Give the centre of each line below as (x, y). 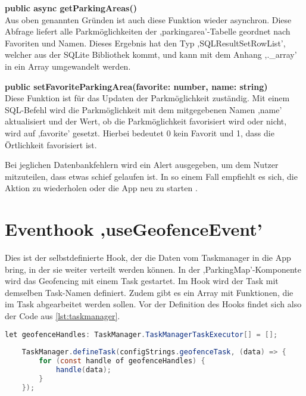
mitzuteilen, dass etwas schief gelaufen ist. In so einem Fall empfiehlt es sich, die (151, 176)
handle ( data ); (83, 370)
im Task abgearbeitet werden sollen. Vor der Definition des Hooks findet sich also (153, 304)
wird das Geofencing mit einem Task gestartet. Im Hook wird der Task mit (142, 281)
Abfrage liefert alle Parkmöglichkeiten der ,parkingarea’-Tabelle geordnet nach (148, 31)
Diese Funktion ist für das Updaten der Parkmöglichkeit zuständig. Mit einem (147, 98)
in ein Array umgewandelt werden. (68, 66)
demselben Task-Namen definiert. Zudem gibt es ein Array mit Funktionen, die (149, 292)
